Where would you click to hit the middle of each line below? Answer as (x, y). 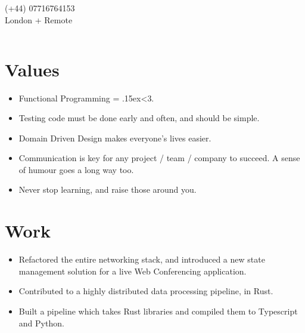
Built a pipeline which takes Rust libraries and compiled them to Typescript (158, 311)
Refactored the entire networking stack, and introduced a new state (142, 259)
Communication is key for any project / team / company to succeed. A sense (159, 158)
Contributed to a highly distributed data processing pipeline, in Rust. (146, 291)
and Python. (41, 323)
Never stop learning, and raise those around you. (108, 189)
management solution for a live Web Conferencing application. (133, 271)
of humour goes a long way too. (76, 169)
